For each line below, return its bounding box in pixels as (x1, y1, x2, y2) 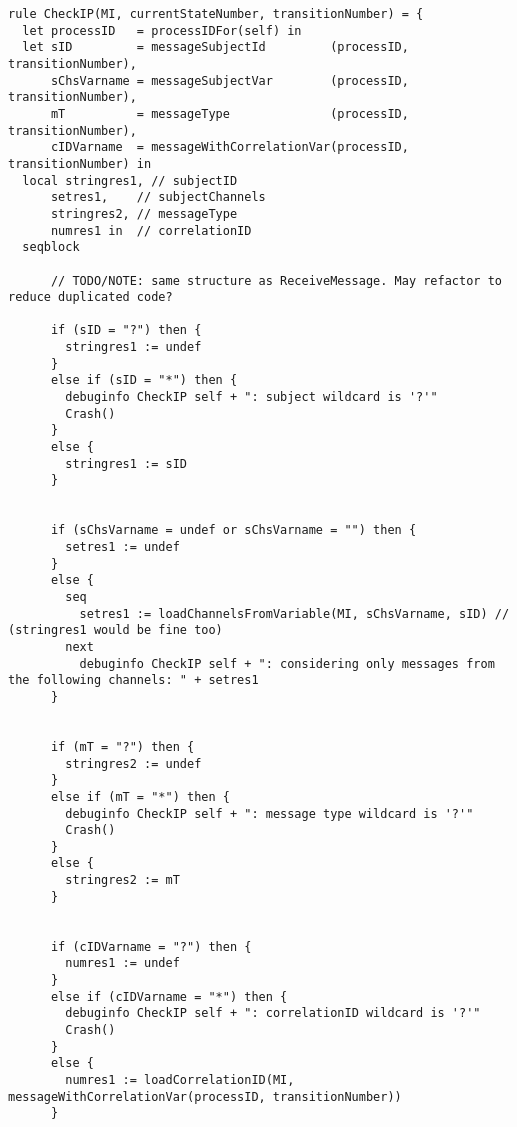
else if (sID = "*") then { (50, 373, 238, 388)
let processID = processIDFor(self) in (22, 23, 302, 38)
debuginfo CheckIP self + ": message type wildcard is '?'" (65, 806, 474, 821)
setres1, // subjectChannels (50, 190, 266, 205)
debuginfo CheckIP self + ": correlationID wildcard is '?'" (65, 1006, 481, 1021)
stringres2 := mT (65, 873, 180, 888)
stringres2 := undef (65, 756, 202, 771)
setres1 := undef (65, 540, 180, 554)
